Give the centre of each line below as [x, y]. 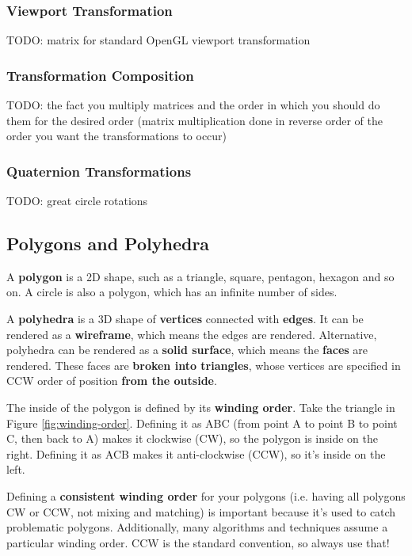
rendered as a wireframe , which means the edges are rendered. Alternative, [192, 334]
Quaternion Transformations [99, 171]
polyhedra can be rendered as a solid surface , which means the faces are [187, 350]
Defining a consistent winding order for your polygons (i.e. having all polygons [206, 495]
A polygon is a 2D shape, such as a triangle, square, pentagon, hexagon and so [200, 276]
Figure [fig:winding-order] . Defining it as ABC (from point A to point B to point [202, 423]
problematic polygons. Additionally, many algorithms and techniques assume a [197, 527]
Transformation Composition [100, 75]
